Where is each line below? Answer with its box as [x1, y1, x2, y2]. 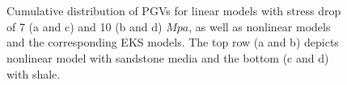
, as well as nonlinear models [188, 18, 331, 34]
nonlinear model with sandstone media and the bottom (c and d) [6, 49, 329, 66]
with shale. [6, 65, 61, 82]
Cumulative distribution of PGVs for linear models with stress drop [6, 2, 341, 19]
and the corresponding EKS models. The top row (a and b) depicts [6, 34, 339, 51]
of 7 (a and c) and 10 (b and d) [6, 18, 163, 34]
